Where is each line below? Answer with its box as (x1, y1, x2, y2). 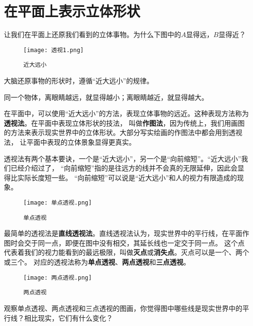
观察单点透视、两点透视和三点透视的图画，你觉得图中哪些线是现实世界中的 (4, 303, 242, 313)
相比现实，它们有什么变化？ (24, 312, 113, 323)
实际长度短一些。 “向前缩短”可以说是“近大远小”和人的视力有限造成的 (17, 172, 237, 182)
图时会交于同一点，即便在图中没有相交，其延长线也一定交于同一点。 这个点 (4, 237, 245, 248)
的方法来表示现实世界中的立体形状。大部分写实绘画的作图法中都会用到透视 (4, 127, 242, 137)
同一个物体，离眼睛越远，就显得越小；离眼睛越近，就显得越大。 (4, 92, 208, 102)
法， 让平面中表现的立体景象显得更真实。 (4, 137, 136, 147)
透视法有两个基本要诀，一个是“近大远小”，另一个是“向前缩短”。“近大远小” (4, 153, 241, 163)
